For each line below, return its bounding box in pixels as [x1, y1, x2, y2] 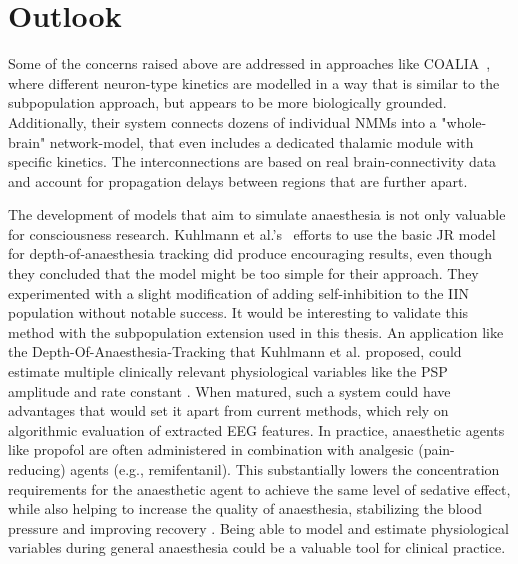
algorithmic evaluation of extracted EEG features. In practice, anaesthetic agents [8, 419, 505, 440]
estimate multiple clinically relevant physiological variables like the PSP [8, 361, 448, 382]
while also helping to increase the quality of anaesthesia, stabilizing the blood [8, 498, 483, 519]
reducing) [8, 459, 66, 479]
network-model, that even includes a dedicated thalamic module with [49, 131, 474, 152]
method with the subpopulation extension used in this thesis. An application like [8, 321, 504, 342]
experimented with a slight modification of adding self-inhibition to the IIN [8, 282, 470, 303]
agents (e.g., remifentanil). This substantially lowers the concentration [70, 459, 500, 479]
